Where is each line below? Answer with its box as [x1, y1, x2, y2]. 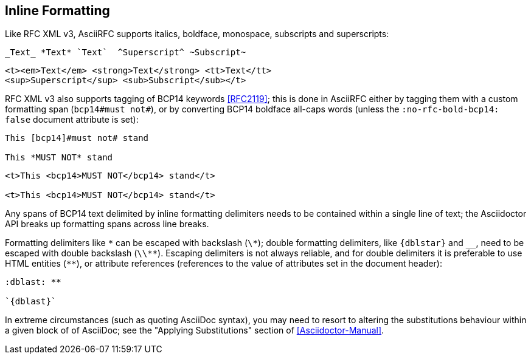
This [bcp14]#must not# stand [5, 133, 149, 143]
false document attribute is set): [5, 114, 139, 125]
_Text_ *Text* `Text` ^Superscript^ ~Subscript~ [5, 47, 246, 58]
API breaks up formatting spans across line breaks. [5, 219, 209, 230]
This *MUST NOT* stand [5, 152, 113, 163]
